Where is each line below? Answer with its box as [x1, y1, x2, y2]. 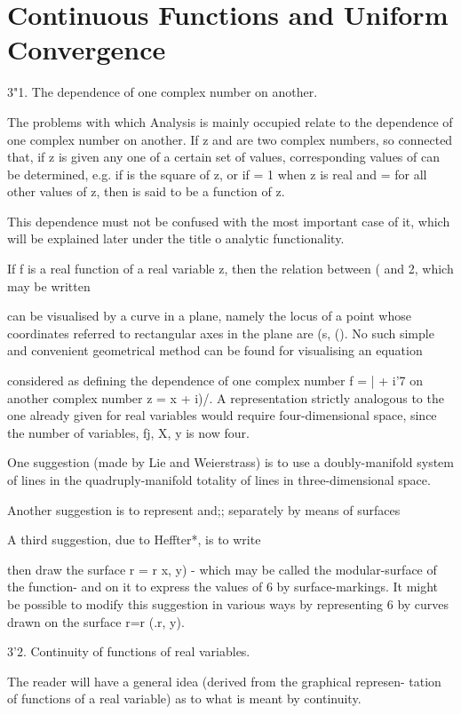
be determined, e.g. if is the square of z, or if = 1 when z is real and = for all [7, 164, 427, 183]
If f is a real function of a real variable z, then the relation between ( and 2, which [7, 259, 454, 278]
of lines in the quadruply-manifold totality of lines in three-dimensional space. [7, 471, 431, 488]
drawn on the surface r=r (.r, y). [7, 612, 185, 631]
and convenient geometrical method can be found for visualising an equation [7, 341, 423, 360]
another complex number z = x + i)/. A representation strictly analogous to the [7, 388, 444, 407]
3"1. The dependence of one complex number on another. [7, 83, 318, 101]
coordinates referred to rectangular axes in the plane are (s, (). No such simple [7, 323, 434, 342]
